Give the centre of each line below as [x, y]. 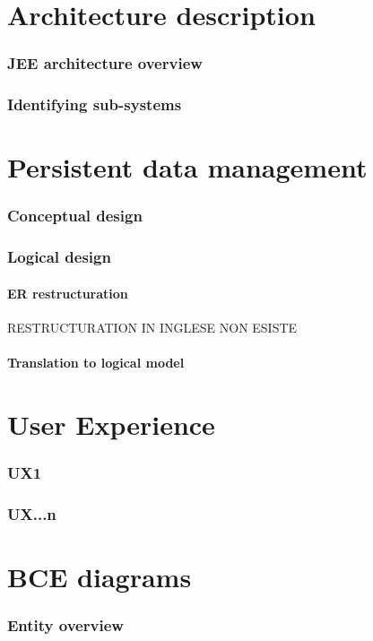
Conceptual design [75, 216]
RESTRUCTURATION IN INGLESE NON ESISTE [152, 327]
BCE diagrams [100, 576]
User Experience [111, 424]
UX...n [32, 513]
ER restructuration [68, 293]
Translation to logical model [96, 363]
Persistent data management [187, 167]
